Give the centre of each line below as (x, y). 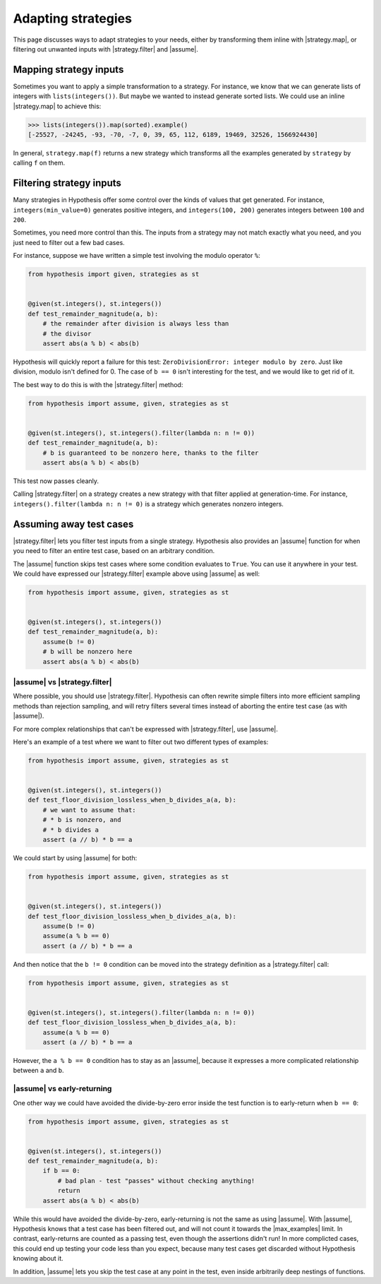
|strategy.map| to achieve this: (57, 106)
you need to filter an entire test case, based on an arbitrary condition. (114, 551)
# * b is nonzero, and (82, 820)
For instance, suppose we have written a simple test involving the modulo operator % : (137, 256)
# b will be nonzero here (87, 652)
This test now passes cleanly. (56, 481)
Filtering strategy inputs (67, 183)
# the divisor (67, 333)
